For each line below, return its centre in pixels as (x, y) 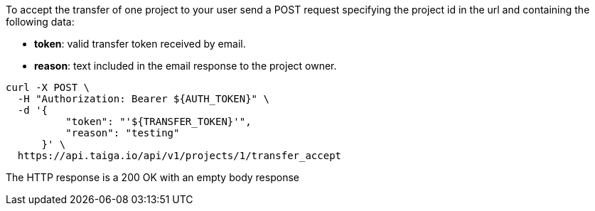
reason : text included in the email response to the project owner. (186, 66)
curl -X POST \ (48, 87)
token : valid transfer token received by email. (140, 44)
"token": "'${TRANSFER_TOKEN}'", (159, 121)
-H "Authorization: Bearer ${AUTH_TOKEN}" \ (143, 99)
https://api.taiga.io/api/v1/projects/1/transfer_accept (179, 156)
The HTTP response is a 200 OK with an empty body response (152, 177)
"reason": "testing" (123, 133)
